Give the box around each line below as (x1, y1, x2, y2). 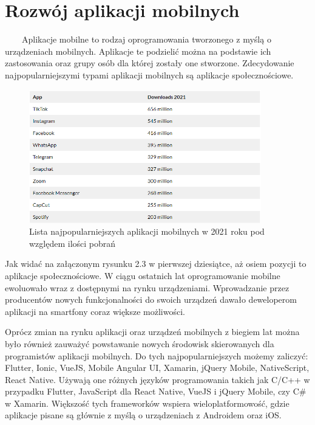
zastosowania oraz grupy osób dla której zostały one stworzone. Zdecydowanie (5, 57, 294, 69)
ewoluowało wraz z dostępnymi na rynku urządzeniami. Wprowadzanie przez (5, 281, 290, 294)
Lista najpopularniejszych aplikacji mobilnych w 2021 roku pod (29, 225, 265, 238)
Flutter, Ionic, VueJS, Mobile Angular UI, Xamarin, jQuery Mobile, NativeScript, (5, 361, 310, 374)
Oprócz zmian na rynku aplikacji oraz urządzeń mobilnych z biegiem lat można (5, 325, 300, 338)
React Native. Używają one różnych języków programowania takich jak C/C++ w (5, 373, 310, 385)
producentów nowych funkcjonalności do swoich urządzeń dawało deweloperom (5, 293, 297, 306)
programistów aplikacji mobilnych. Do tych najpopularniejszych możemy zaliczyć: (5, 349, 308, 362)
